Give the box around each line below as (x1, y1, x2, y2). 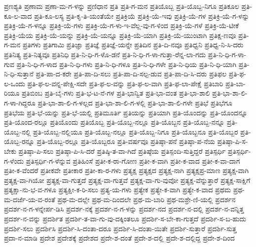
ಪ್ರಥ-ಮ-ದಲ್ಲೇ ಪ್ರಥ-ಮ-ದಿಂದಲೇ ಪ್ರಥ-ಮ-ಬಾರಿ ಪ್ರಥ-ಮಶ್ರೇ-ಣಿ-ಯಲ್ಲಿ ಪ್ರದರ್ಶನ (57, 194, 236, 204)
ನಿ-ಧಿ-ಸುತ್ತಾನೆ (4, 69, 34, 79)
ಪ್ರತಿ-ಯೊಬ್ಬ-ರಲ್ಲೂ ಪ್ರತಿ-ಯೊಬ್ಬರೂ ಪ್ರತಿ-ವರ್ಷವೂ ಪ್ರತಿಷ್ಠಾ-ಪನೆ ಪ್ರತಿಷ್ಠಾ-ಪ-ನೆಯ (37, 136, 215, 146)
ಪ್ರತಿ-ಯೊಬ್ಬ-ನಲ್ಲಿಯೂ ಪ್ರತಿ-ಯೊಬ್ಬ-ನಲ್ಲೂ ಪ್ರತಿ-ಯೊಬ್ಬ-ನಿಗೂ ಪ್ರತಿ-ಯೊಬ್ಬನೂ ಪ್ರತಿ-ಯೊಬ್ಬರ (33, 126, 238, 137)
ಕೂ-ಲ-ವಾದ (4, 10, 32, 21)
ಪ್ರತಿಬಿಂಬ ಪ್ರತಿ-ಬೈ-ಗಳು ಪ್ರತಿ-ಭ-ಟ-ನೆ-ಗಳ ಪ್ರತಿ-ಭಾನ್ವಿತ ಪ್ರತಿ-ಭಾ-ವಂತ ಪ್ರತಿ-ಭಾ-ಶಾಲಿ (21, 88, 210, 98)
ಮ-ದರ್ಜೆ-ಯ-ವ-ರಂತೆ (4, 194, 55, 204)
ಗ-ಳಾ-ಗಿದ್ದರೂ (4, 97, 36, 107)
